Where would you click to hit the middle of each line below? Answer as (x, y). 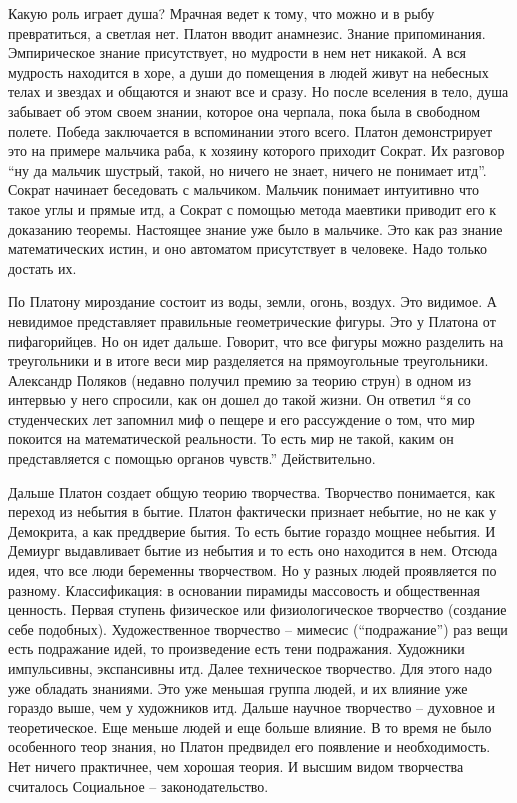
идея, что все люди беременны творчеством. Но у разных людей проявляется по (252, 570)
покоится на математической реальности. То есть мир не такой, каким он (231, 438)
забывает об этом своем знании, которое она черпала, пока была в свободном (244, 110)
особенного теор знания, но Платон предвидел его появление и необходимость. (249, 746)
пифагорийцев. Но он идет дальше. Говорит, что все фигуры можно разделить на (256, 340)
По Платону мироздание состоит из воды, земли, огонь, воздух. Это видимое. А (252, 301)
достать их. (42, 267)
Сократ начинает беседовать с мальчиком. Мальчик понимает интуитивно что (243, 189)
